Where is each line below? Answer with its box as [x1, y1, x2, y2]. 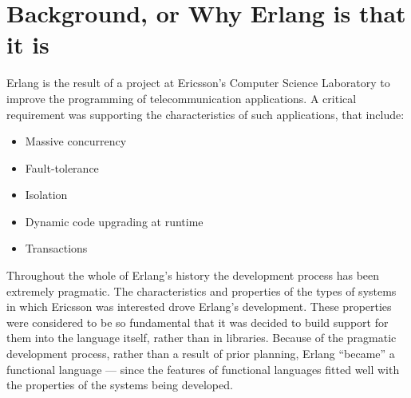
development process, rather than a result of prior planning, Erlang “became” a [6, 345, 395, 362]
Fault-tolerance [25, 159, 99, 176]
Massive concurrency [25, 133, 127, 149]
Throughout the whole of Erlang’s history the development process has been [6, 267, 380, 284]
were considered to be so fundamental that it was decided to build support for [6, 313, 389, 330]
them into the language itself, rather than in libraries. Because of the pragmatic [6, 329, 397, 346]
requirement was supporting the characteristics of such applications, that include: [6, 105, 405, 122]
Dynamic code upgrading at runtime [25, 213, 204, 229]
